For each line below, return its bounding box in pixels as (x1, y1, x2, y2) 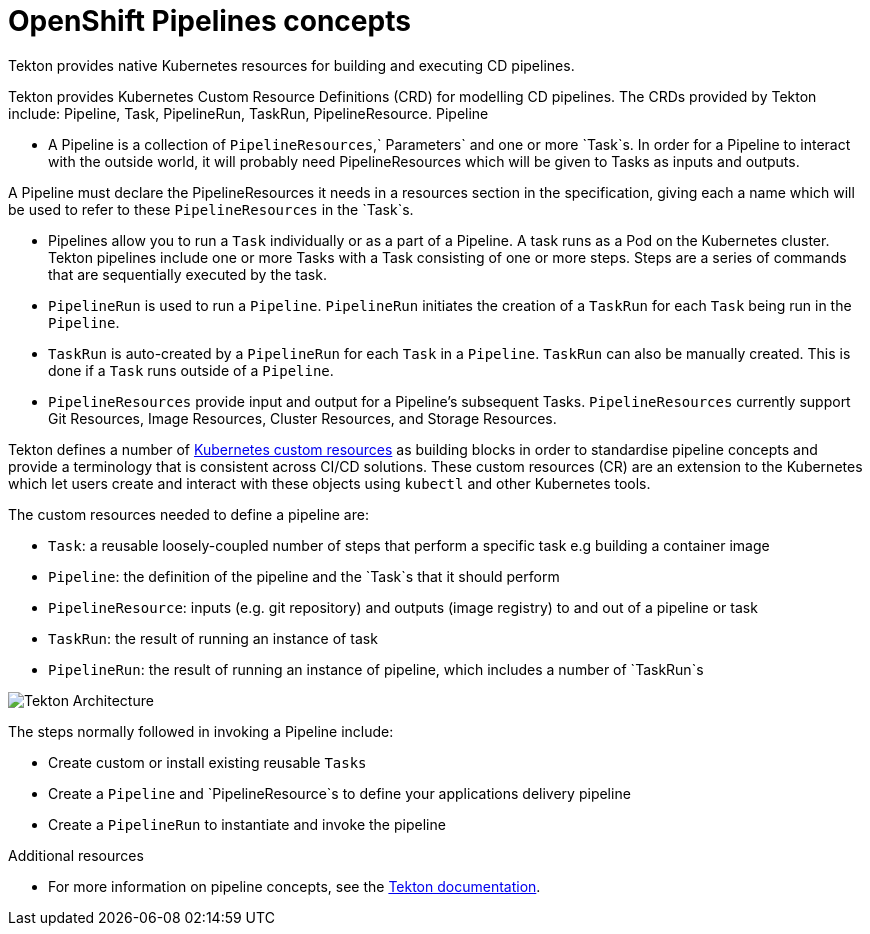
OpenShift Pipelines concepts (8, 4, 411, 38)
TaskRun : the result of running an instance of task (48, 629, 378, 647)
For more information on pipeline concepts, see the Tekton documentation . (48, 877, 541, 895)
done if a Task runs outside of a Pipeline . (48, 361, 334, 379)
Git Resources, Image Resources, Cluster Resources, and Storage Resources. (48, 409, 557, 427)
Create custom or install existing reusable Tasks (48, 753, 367, 771)
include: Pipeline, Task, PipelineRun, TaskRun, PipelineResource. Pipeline (8, 104, 489, 122)
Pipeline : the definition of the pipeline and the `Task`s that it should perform (48, 567, 560, 585)
